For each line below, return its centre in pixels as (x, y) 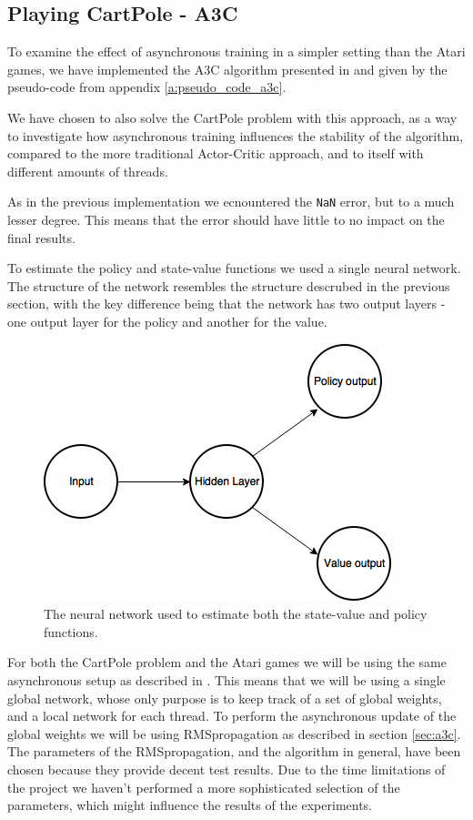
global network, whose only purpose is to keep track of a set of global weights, (225, 698)
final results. (41, 237)
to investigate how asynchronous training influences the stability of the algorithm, (236, 135)
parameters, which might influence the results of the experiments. (190, 805)
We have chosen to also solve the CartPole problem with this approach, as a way (232, 117)
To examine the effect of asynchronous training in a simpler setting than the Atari (236, 51)
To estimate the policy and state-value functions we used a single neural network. (234, 268)
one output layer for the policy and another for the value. (167, 321)
